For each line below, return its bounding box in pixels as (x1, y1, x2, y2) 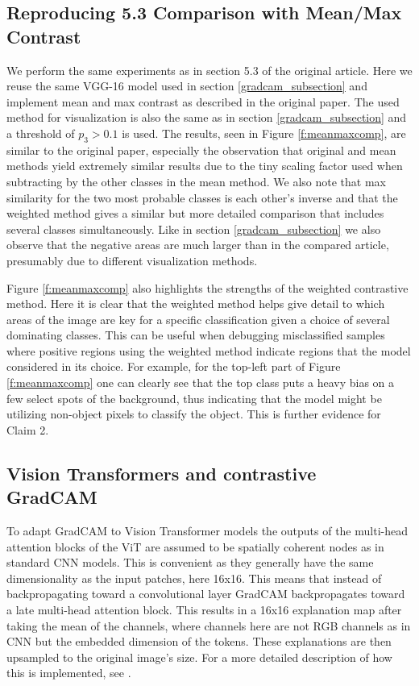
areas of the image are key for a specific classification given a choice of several (6, 310, 390, 327)
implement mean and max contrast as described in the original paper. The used (6, 93, 400, 110)
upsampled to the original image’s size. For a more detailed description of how (6, 648, 392, 665)
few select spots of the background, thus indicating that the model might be (6, 389, 382, 406)
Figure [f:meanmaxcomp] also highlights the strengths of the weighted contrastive (6, 279, 409, 296)
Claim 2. (6, 421, 49, 438)
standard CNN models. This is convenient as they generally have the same (6, 554, 374, 571)
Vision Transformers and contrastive (6, 460, 317, 485)
